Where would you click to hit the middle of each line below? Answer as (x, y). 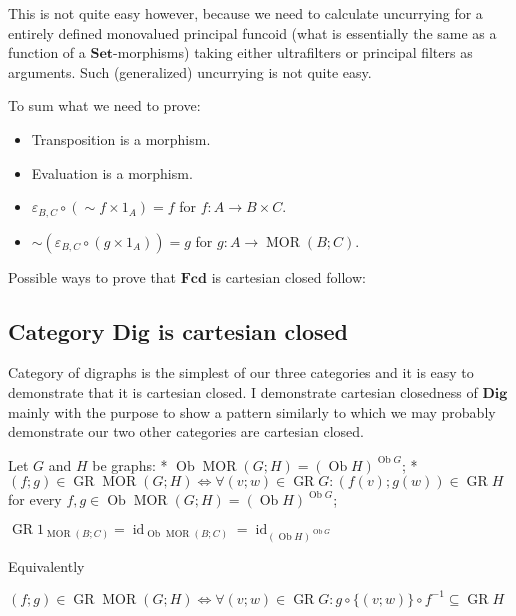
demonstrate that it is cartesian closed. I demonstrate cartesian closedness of (243, 392)
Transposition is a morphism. (121, 138)
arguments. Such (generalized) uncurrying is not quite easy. (190, 71)
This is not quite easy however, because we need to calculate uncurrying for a (245, 13)
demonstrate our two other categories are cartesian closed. (186, 431)
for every (35, 499)
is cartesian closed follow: (288, 276)
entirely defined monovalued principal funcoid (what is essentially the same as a (252, 32)
